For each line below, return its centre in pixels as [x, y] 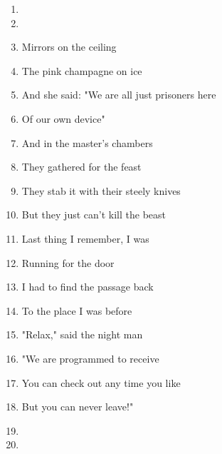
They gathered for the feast [81, 167]
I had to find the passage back [88, 287]
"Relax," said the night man [82, 334]
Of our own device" [63, 118]
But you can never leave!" [78, 407]
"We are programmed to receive [90, 358]
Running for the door [68, 262]
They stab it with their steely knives [101, 190]
